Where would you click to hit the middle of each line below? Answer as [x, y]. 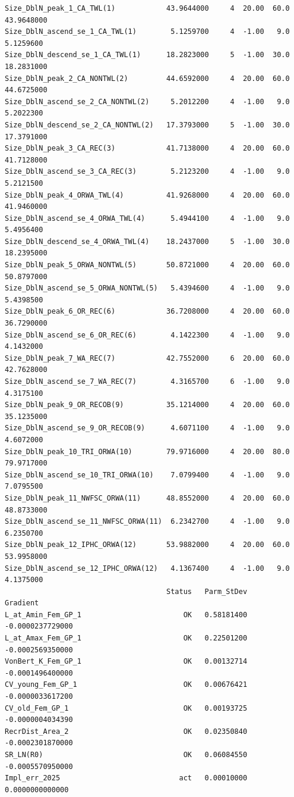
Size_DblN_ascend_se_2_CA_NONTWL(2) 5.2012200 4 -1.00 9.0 [147, 101]
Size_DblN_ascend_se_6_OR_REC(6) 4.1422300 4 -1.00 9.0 [147, 335]
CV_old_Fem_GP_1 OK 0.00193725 [126, 708]
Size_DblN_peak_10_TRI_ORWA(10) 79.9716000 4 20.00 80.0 [147, 451]
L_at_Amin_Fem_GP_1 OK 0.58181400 [126, 615]
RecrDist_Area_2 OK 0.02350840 [126, 731]
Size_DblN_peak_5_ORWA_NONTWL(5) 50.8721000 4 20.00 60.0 [147, 265]
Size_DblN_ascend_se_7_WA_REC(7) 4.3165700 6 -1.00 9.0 [147, 382]
